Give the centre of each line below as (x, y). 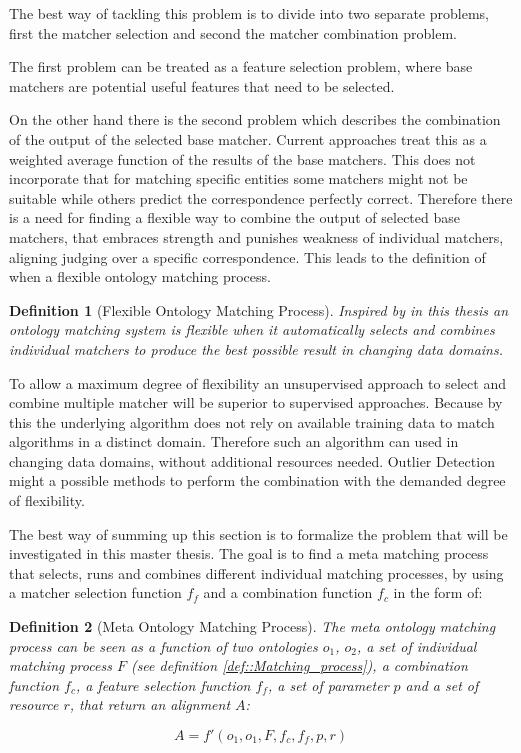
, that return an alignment (150, 704)
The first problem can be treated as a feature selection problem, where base (241, 66)
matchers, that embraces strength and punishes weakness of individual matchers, (256, 236)
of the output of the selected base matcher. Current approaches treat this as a (248, 138)
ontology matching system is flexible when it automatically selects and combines (252, 329)
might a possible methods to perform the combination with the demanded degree (257, 480)
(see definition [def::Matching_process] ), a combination (299, 665)
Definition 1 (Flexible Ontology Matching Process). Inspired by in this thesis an (259, 309)
